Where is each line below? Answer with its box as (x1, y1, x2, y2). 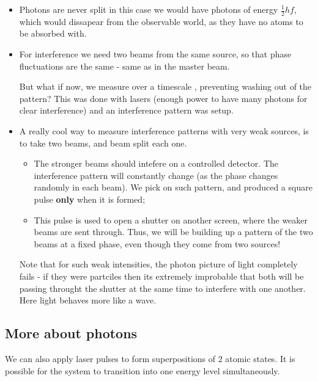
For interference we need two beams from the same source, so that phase (19, 48, 292, 60)
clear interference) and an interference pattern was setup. (19, 104, 234, 117)
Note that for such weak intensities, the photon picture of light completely (19, 258, 298, 270)
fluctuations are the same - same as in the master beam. (19, 59, 230, 72)
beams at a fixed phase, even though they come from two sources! (34, 237, 281, 250)
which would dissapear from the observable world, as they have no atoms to (19, 15, 303, 27)
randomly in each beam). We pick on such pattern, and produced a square (34, 181, 312, 194)
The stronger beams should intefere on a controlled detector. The (34, 157, 278, 170)
